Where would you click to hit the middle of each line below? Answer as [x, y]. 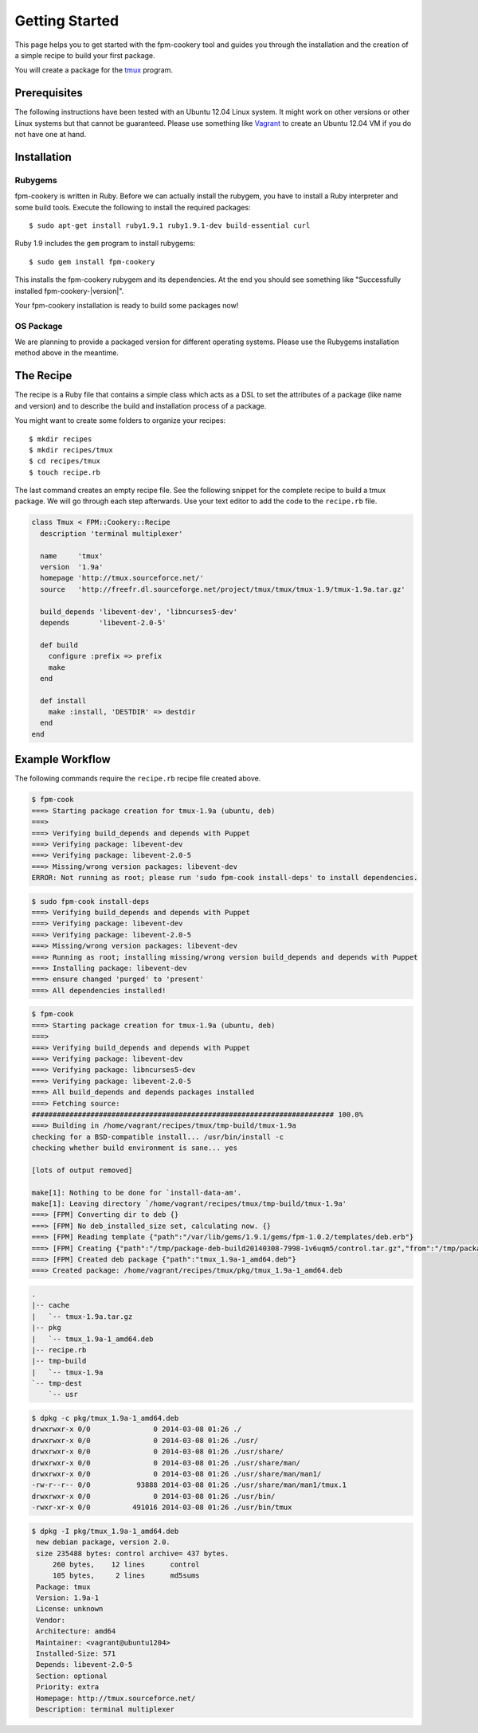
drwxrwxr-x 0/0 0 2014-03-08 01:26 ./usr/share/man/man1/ [176, 1474]
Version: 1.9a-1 [68, 1598]
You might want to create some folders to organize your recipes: [120, 421]
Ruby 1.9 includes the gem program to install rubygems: [105, 244]
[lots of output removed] [82, 1170]
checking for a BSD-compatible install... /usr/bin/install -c [158, 1136]
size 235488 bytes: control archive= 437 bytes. [133, 1553]
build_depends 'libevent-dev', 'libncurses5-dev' [139, 612]
